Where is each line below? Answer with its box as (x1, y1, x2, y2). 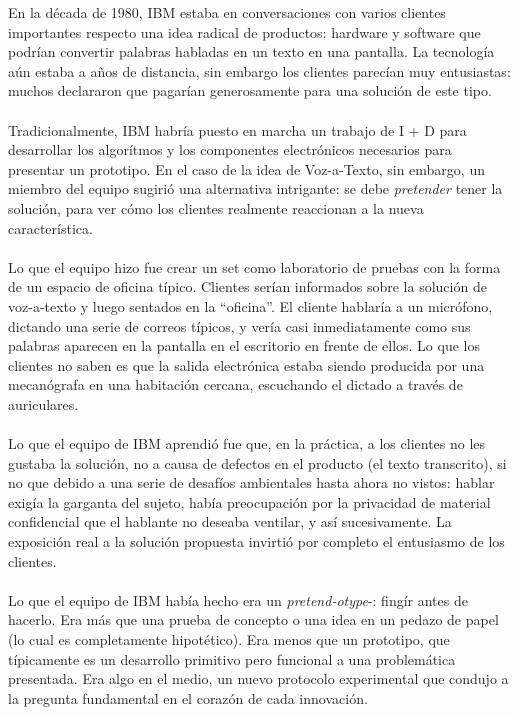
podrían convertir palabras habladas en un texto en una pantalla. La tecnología (8, 41, 495, 62)
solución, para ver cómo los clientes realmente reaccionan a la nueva (8, 197, 424, 218)
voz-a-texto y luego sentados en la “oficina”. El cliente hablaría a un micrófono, (8, 295, 493, 316)
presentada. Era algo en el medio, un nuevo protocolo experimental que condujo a (8, 668, 509, 689)
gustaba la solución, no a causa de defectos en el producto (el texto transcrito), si (8, 452, 507, 473)
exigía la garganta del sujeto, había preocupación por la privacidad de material (8, 491, 491, 512)
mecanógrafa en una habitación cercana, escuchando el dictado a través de (8, 374, 463, 395)
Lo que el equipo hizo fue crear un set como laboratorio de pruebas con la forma (8, 256, 501, 277)
